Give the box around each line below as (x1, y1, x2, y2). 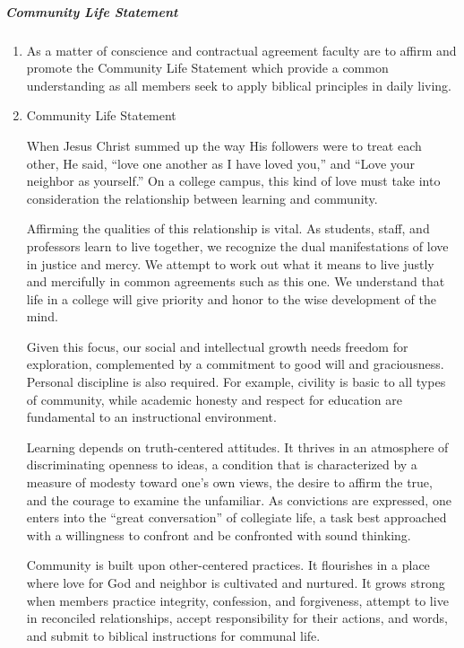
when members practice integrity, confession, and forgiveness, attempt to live (26, 591, 449, 609)
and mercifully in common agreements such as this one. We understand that (26, 272, 445, 291)
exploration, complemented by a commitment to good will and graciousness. (26, 355, 444, 373)
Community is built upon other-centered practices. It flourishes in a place (26, 556, 430, 574)
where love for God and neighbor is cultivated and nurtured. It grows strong (26, 574, 445, 591)
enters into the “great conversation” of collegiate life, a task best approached (26, 508, 447, 527)
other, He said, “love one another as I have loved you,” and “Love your (26, 153, 416, 172)
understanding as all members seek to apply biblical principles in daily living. (26, 75, 452, 94)
